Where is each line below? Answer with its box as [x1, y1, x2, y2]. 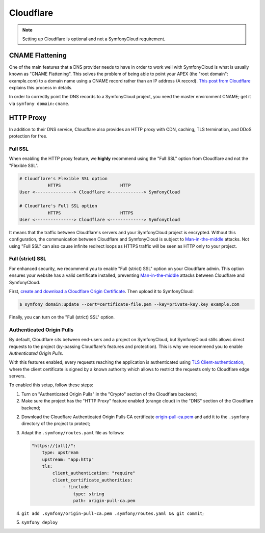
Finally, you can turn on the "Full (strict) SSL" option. [9, 314, 115, 320]
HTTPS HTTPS [48, 210, 133, 215]
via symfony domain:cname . [9, 101, 70, 107]
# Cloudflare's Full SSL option [19, 203, 98, 209]
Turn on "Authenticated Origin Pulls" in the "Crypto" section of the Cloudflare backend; [21, 391, 197, 397]
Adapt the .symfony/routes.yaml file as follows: [21, 429, 125, 435]
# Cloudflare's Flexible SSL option [19, 176, 108, 181]
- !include [62, 484, 89, 490]
